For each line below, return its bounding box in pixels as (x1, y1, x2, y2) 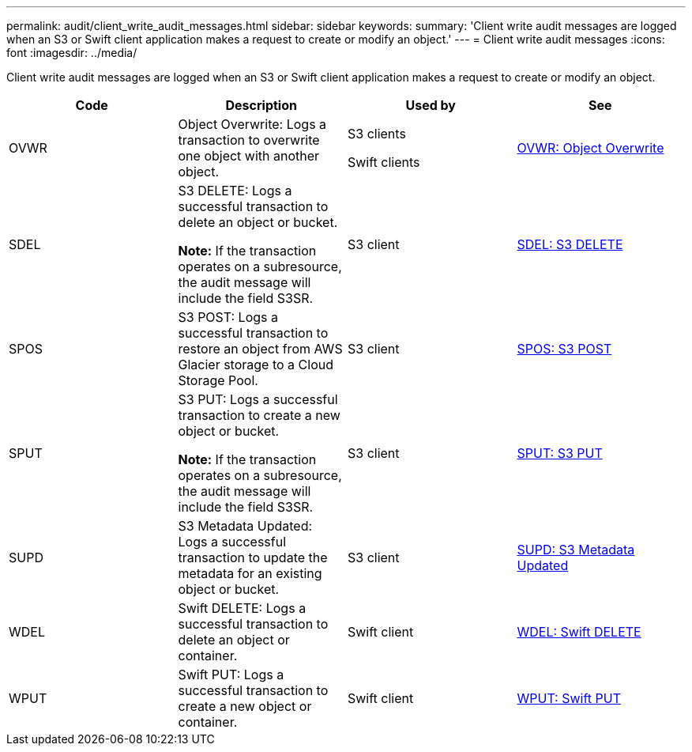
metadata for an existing (178, 565, 322, 581)
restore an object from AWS (178, 341, 343, 357)
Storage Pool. (178, 372, 258, 388)
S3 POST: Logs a (178, 309, 278, 325)
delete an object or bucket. (178, 214, 338, 230)
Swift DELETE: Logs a (178, 600, 307, 616)
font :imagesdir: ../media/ (6, 46, 137, 59)
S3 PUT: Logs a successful (178, 391, 338, 407)
